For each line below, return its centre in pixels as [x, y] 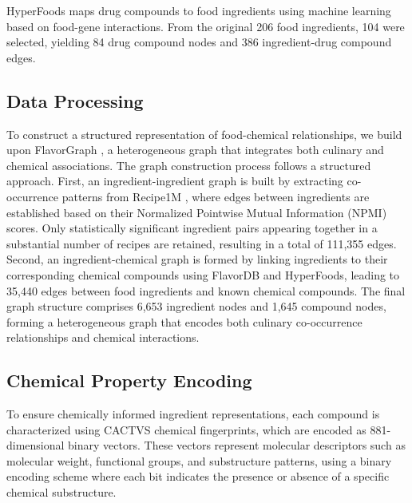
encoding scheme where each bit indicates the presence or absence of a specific [198, 476]
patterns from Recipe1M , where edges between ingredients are [216, 196]
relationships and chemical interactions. [103, 337]
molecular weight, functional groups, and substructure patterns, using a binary [199, 460]
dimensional [36, 445]
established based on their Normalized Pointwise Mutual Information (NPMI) [197, 212]
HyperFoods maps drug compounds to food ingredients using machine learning [199, 10]
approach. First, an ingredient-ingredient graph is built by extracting [175, 181]
